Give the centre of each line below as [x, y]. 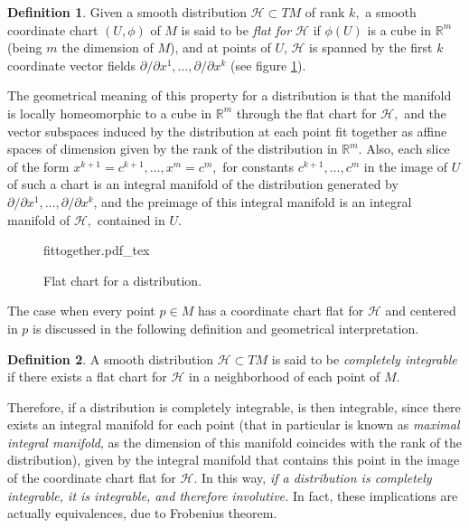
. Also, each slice [404, 149]
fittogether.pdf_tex [97, 250]
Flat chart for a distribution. [123, 280]
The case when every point [81, 311]
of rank [325, 12]
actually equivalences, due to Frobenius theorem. [142, 513]
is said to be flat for [236, 29]
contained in [131, 219]
